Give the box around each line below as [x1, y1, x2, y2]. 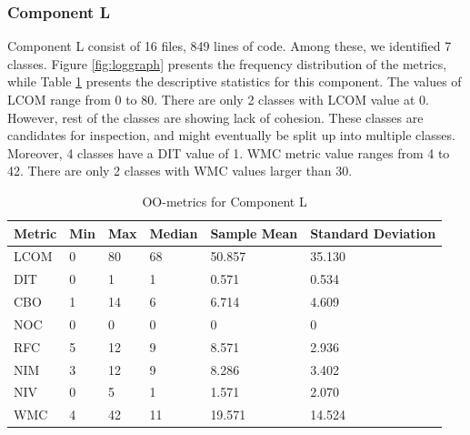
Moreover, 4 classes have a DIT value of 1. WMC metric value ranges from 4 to [7, 143, 450, 162]
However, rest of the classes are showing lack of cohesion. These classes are [7, 107, 424, 126]
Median [149, 223, 198, 242]
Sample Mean [210, 223, 298, 242]
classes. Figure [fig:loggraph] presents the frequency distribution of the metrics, [7, 54, 447, 73]
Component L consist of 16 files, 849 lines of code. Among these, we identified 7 [7, 36, 452, 56]
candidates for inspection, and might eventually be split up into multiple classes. [7, 126, 455, 145]
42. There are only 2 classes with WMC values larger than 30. [7, 161, 353, 180]
